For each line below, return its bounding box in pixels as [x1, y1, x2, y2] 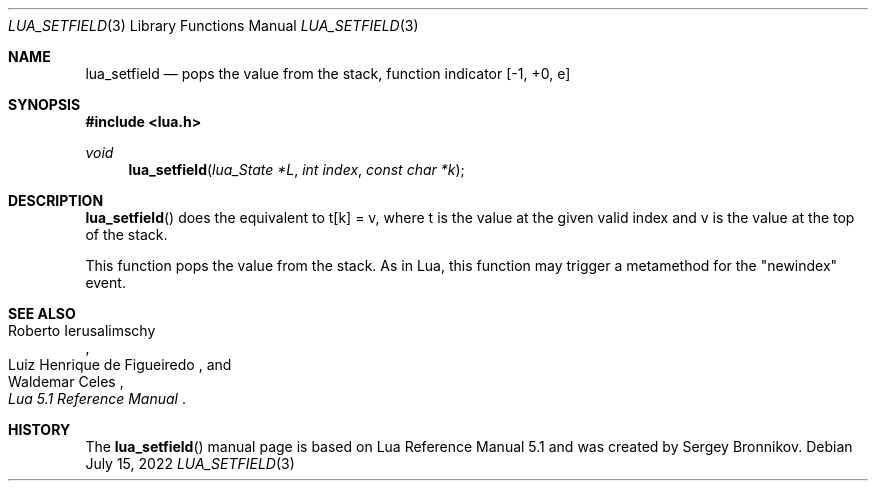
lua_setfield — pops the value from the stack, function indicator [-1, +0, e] [85, 65, 571, 82]
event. [85, 274, 126, 291]
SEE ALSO [8, 305, 76, 322]
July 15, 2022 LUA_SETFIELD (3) [85, 455, 295, 472]
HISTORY [8, 421, 71, 438]
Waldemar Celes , [8, 373, 124, 390]
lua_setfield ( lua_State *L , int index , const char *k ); [128, 161, 465, 178]
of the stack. [85, 226, 168, 243]
